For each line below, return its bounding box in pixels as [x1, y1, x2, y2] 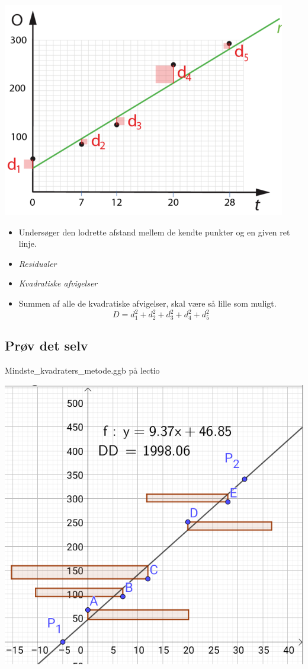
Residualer [18, 257, 57, 269]
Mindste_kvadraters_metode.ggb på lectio [5, 364, 160, 376]
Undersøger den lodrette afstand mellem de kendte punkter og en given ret [18, 225, 290, 238]
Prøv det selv [5, 336, 88, 355]
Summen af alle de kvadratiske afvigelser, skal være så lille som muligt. [18, 297, 277, 309]
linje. [18, 237, 37, 250]
